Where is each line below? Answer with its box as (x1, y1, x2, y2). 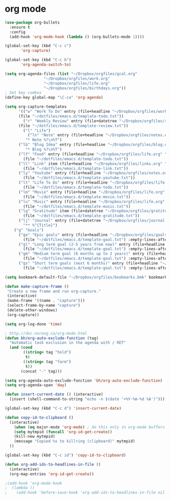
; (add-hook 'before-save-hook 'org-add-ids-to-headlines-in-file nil (5, 490, 165, 495)
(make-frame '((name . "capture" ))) (7, 298, 85, 304)
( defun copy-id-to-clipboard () (5, 415, 74, 420)
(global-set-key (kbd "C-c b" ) (5, 57, 71, 63)
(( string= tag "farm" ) (23, 359, 71, 364)
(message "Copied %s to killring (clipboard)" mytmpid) (14, 439, 136, 444)
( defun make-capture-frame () (5, 284, 69, 289)
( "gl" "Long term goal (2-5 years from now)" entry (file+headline (18, 242, 165, 247)
